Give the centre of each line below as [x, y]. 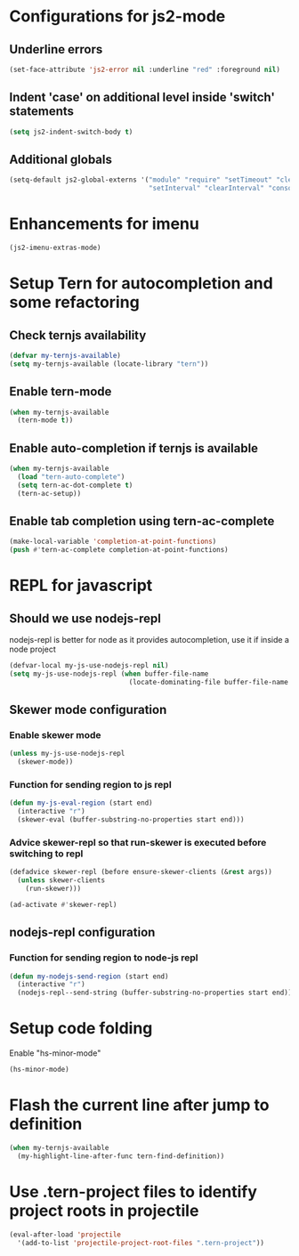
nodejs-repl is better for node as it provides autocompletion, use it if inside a [149, 640]
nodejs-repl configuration [82, 932]
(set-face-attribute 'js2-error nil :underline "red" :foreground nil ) [145, 69]
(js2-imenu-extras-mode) [55, 248]
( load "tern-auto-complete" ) [71, 477]
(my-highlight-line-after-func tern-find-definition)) [121, 1156]
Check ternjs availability [78, 335]
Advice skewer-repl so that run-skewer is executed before [138, 843]
